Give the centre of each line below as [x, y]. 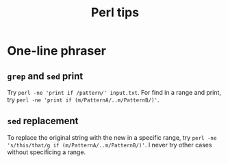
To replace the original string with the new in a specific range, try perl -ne [112, 137]
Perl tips [115, 13]
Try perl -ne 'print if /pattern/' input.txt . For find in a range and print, [114, 92]
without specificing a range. [47, 152]
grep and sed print [45, 76]
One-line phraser [56, 51]
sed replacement [43, 121]
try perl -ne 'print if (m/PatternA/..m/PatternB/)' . [83, 100]
